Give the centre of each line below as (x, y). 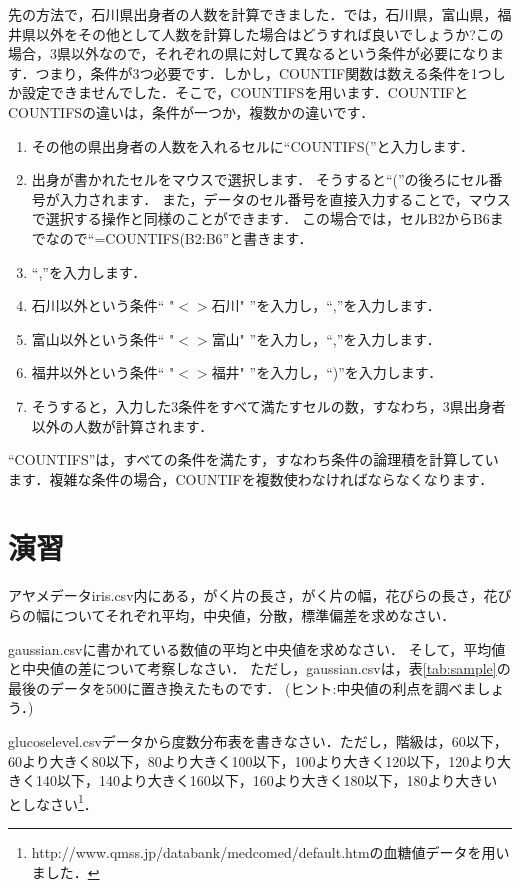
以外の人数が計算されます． (122, 425)
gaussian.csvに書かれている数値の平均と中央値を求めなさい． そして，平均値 (257, 648)
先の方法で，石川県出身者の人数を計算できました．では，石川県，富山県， (253, 14)
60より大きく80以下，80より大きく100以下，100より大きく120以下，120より (252, 760)
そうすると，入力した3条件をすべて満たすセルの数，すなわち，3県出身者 (268, 405)
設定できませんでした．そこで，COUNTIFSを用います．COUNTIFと (245, 92)
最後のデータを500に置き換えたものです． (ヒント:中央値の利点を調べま (242, 687)
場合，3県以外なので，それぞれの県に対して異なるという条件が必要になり (249, 53)
